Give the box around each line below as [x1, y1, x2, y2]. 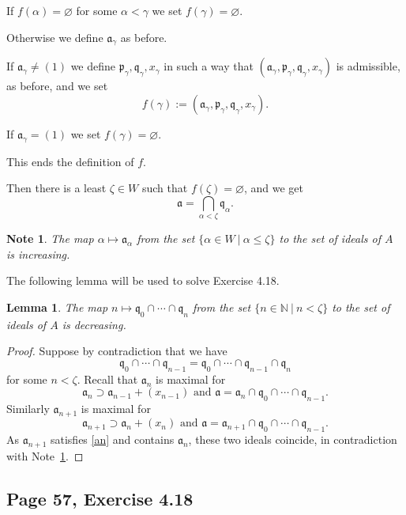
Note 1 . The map [6, 230, 94, 247]
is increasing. [6, 245, 70, 262]
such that [141, 180, 188, 196]
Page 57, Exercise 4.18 [6, 486, 194, 510]
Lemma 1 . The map [6, 299, 108, 316]
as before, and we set [6, 78, 108, 94]
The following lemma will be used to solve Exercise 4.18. [6, 272, 280, 289]
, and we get [243, 180, 303, 196]
